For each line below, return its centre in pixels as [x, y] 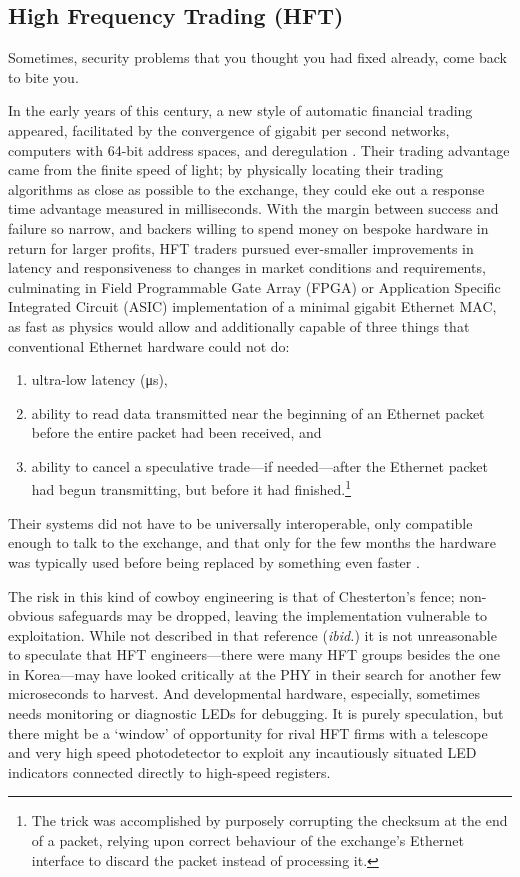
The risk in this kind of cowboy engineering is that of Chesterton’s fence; [231, 595]
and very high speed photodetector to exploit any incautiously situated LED [242, 752]
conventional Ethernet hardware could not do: [149, 345]
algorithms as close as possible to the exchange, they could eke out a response [246, 188]
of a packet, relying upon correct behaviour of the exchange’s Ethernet [247, 840]
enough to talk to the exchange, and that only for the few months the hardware [252, 542]
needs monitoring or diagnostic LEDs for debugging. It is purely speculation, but [256, 713]
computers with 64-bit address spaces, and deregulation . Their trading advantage [259, 149]
